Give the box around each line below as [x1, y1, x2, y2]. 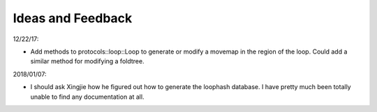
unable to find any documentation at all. [30, 93, 145, 101]
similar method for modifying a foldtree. [30, 57, 145, 65]
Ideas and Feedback [13, 10, 133, 26]
